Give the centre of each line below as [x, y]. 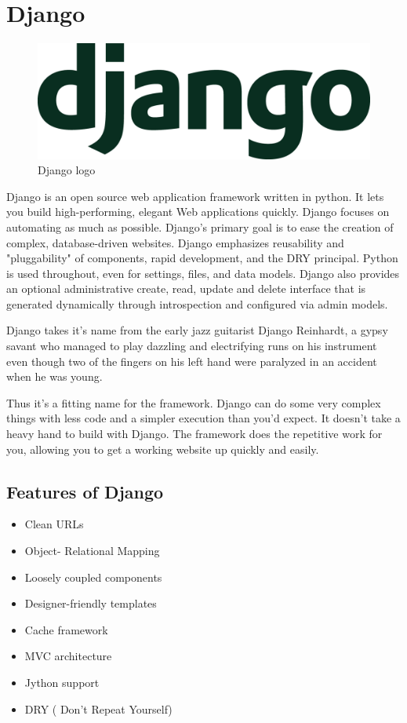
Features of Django [85, 491]
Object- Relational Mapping [92, 551]
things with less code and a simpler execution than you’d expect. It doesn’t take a [203, 418]
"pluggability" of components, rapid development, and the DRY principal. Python [202, 258]
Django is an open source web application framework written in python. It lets [195, 196]
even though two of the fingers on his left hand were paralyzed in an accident [192, 361]
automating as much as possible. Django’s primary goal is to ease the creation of [200, 226]
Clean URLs [54, 524]
